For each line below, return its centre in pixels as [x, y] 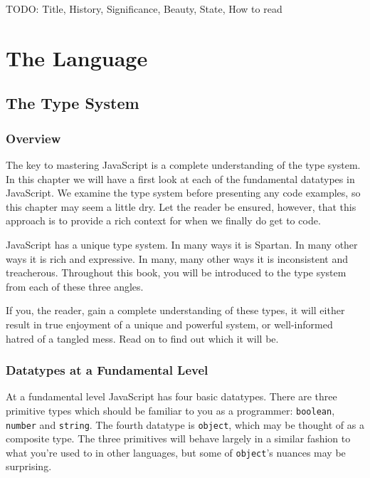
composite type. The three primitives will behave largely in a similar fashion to [178, 438]
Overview [33, 138]
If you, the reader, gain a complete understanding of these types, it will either [175, 310]
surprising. [29, 466]
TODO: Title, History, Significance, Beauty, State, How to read [144, 9]
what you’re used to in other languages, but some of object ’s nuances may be [176, 452]
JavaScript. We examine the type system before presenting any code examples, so [183, 193]
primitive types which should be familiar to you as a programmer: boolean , [170, 410]
